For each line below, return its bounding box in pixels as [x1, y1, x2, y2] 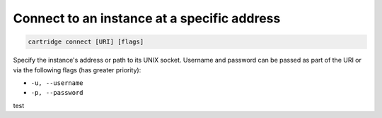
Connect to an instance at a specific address [13, 11, 281, 26]
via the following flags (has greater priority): [13, 65, 141, 74]
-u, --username [30, 79, 84, 87]
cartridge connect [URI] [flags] [28, 38, 144, 46]
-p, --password [30, 88, 84, 97]
